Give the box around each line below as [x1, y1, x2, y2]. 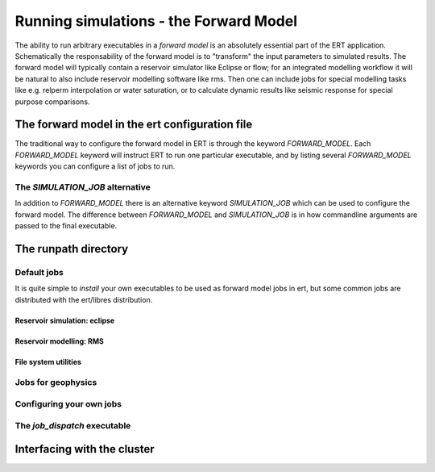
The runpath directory [14, 242, 129, 256]
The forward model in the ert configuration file [14, 118, 253, 132]
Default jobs [14, 266, 64, 278]
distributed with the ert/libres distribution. [14, 294, 153, 304]
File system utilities [14, 357, 82, 366]
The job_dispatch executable [14, 420, 131, 431]
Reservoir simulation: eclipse [14, 315, 115, 325]
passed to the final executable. [14, 221, 118, 231]
